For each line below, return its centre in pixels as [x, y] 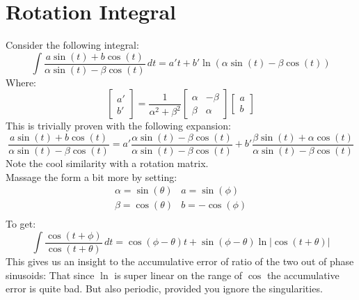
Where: [21, 82]
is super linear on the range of [178, 275]
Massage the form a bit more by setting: [91, 176]
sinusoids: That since [50, 275]
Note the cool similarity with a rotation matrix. [107, 163]
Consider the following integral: [72, 45]
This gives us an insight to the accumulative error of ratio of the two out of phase [180, 261]
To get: [21, 224]
